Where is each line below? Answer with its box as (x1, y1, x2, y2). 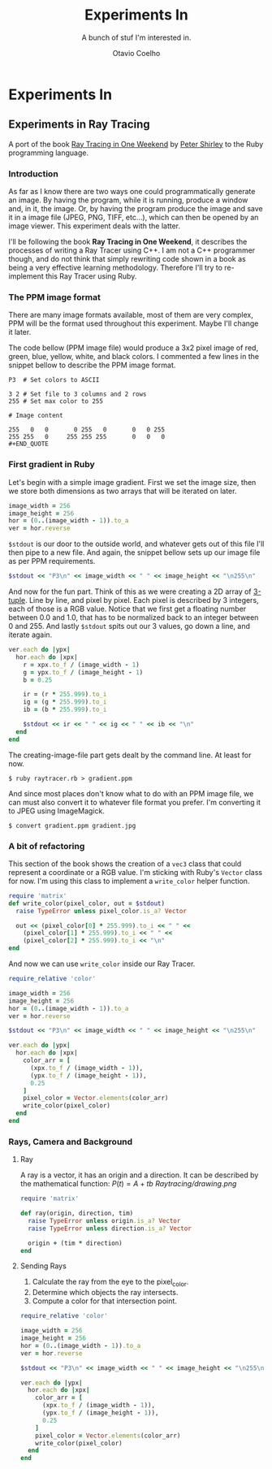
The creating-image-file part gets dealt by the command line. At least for (8, 750, 252, 760)
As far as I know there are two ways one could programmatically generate (8, 187, 256, 197)
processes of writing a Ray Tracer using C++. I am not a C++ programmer (8, 245, 256, 255)
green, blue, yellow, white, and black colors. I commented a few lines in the (8, 352, 260, 362)
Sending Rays (19, 1261, 67, 1271)
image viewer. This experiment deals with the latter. (8, 221, 181, 231)
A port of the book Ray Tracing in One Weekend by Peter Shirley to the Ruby (8, 139, 264, 149)
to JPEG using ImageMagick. (8, 806, 106, 816)
